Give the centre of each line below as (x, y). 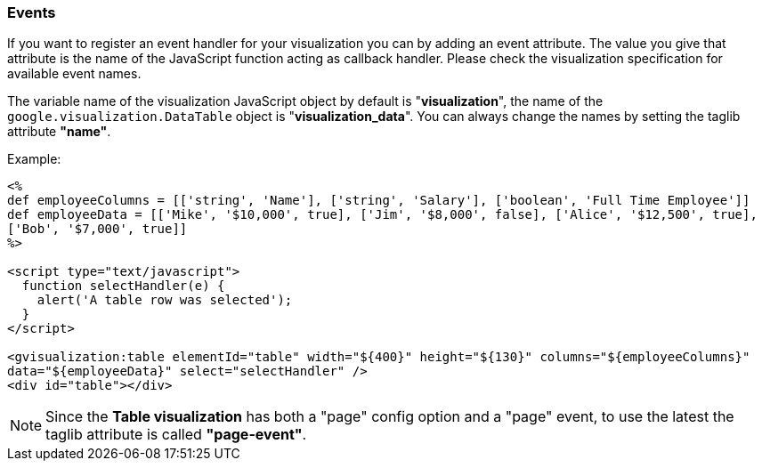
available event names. (74, 74)
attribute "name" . (59, 132)
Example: (34, 159)
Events (32, 12)
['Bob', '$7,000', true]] (97, 229)
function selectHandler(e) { (123, 286)
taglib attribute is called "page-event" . (176, 435)
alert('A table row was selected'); (165, 300)
